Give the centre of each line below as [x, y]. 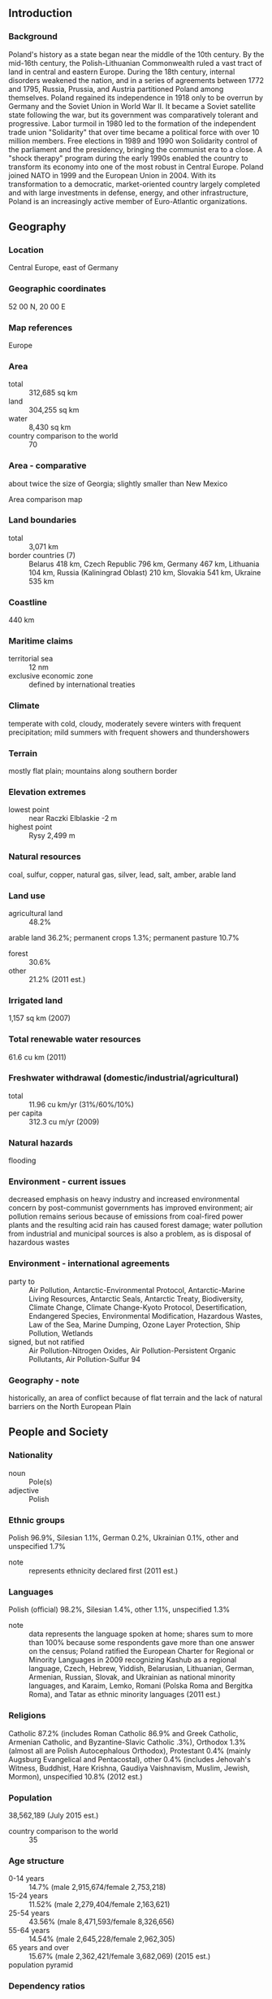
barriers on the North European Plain [70, 1407]
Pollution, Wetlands [61, 1333]
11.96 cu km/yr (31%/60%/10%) [81, 1104]
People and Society [58, 1432]
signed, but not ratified [47, 1342]
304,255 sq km [54, 410]
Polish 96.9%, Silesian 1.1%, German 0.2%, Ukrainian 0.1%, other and [124, 1538]
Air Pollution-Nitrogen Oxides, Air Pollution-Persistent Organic [132, 1351]
